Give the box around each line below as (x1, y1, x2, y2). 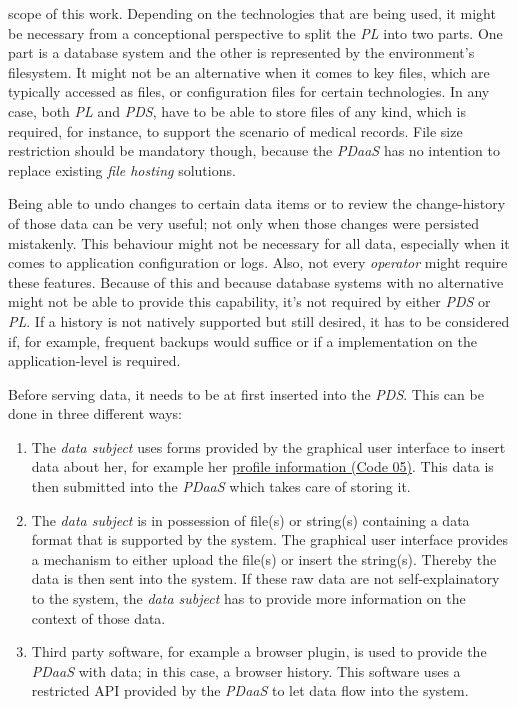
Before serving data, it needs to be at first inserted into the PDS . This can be (8, 383, 484, 404)
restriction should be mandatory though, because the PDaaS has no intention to (8, 140, 500, 161)
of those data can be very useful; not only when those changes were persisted (8, 212, 480, 233)
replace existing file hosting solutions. (8, 159, 236, 180)
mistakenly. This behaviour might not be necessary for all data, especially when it (8, 232, 510, 253)
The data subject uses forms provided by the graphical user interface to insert (31, 436, 506, 457)
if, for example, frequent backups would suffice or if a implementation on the (8, 330, 477, 351)
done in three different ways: (8, 403, 182, 424)
